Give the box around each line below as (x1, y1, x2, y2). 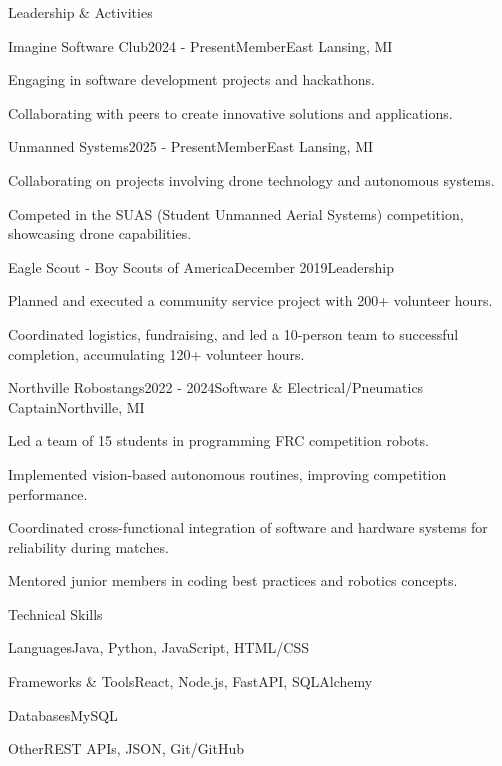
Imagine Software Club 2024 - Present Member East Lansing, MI (8, 35, 393, 56)
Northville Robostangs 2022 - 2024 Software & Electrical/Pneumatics (8, 377, 424, 398)
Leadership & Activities (8, 2, 153, 22)
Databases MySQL (8, 704, 118, 725)
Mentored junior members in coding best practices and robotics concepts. (8, 570, 458, 591)
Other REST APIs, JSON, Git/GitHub (8, 738, 245, 759)
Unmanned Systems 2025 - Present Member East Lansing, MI (8, 136, 374, 157)
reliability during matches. (8, 536, 169, 557)
